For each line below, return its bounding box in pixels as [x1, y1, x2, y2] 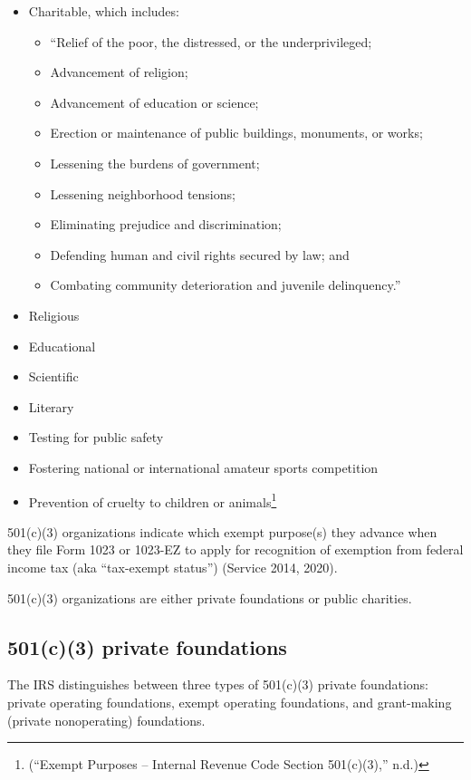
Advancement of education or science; [50, 92, 259, 111]
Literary [28, 397, 74, 416]
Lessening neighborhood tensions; [50, 184, 235, 203]
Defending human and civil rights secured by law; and [50, 245, 350, 264]
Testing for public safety [28, 428, 164, 447]
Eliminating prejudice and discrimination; [50, 215, 282, 234]
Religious [28, 305, 80, 324]
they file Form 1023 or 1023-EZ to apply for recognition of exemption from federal [7, 540, 464, 559]
